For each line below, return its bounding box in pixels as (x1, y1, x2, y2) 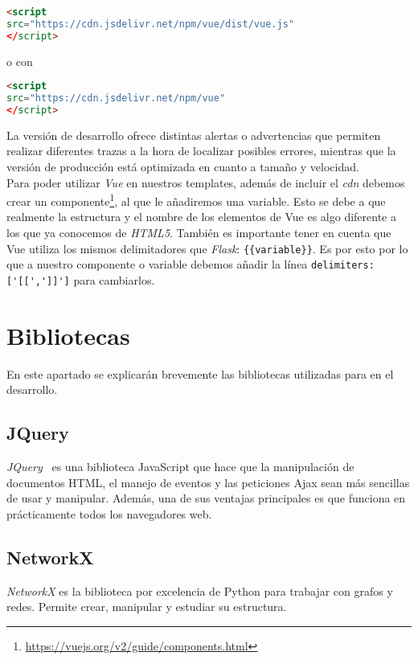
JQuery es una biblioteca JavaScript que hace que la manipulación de (6, 458, 354, 475)
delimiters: (311, 260, 375, 272)
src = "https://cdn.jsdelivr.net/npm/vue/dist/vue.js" (6, 18, 294, 30)
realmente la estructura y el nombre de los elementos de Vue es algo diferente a (6, 208, 396, 225)
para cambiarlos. (73, 271, 155, 288)
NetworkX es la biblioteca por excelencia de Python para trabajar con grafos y (6, 582, 393, 599)
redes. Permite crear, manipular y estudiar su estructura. (6, 598, 287, 615)
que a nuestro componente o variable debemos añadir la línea (6, 256, 308, 273)
